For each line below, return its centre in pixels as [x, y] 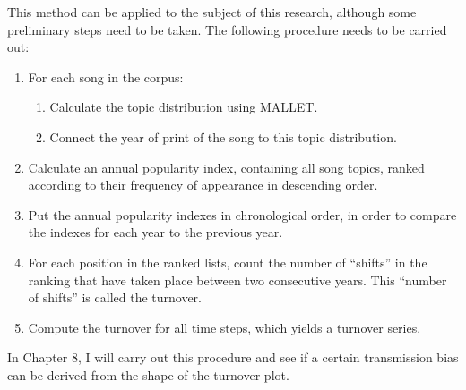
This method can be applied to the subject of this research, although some [212, 12]
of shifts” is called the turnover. [115, 297]
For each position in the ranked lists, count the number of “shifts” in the [228, 262]
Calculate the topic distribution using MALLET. [184, 107]
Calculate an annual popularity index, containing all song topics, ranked [226, 167]
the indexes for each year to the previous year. [155, 232]
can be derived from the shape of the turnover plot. [148, 374]
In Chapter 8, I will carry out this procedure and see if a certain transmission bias [233, 357]
